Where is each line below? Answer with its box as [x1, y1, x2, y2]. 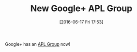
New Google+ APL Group [30, 3, 133, 14]
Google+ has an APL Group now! [5, 41, 71, 47]
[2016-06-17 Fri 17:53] [59, 19, 104, 25]
